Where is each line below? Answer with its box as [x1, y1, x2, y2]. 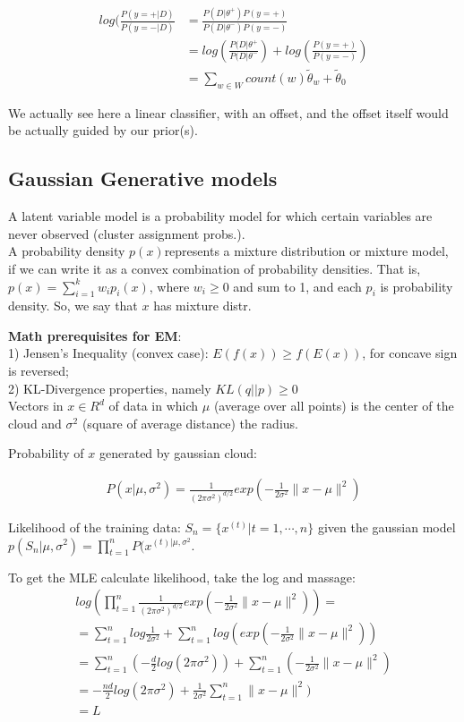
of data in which [108, 396, 199, 415]
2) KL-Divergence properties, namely [8, 378, 211, 397]
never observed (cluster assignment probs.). [8, 224, 245, 242]
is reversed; [8, 361, 69, 380]
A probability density [8, 242, 125, 260]
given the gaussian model [317, 517, 456, 536]
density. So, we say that [8, 296, 138, 315]
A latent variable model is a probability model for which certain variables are [8, 207, 433, 225]
